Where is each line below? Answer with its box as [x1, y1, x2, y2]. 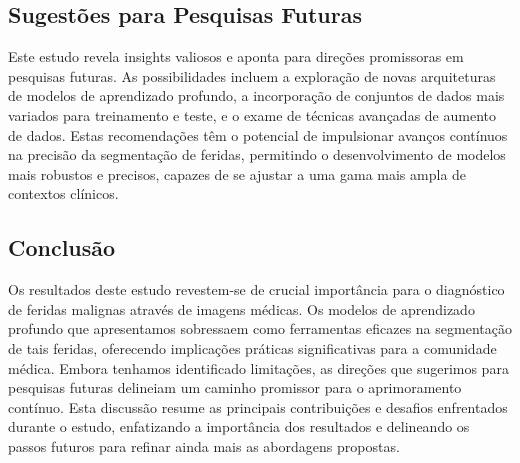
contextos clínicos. [8, 183, 119, 204]
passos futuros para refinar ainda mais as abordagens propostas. [8, 435, 400, 456]
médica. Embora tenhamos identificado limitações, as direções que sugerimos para [8, 357, 509, 378]
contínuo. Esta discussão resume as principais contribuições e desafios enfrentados [8, 396, 508, 417]
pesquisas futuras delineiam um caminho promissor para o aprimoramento [8, 377, 462, 398]
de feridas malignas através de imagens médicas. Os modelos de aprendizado [8, 298, 475, 319]
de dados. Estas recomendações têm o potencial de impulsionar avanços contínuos [8, 124, 508, 145]
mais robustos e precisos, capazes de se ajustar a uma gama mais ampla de [8, 163, 467, 184]
